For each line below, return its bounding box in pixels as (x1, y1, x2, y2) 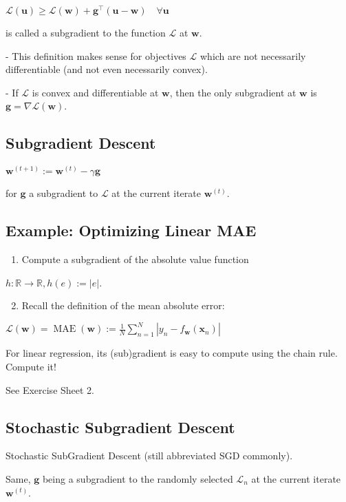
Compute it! (6, 359, 56, 373)
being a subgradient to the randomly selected (42, 471, 233, 485)
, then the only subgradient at (169, 85, 296, 99)
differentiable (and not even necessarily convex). (6, 62, 208, 76)
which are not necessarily (200, 48, 306, 63)
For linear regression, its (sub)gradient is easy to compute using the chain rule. (6, 346, 338, 360)
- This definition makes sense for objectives (6, 48, 186, 63)
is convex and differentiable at (32, 85, 159, 99)
